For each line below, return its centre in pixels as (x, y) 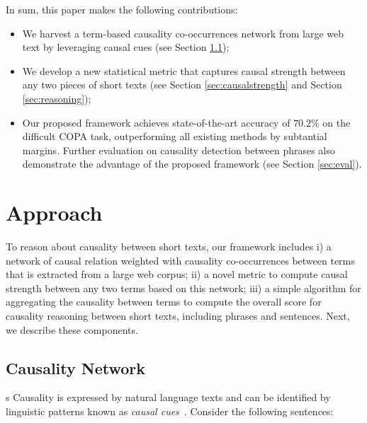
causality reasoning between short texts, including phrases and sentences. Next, (178, 316)
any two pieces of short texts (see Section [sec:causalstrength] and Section (182, 85)
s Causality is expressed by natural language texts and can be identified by (168, 397)
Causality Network (76, 367)
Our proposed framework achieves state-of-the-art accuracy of (156, 122)
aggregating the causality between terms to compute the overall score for (164, 302)
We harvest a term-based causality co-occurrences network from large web (183, 33)
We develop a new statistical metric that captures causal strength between (184, 70)
